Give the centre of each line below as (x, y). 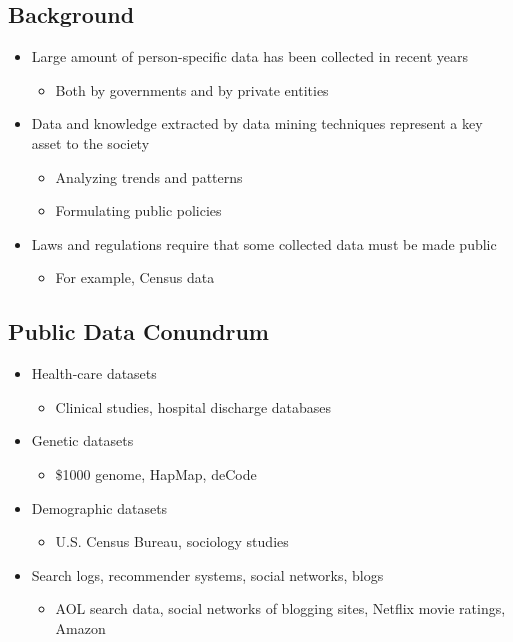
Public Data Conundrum (138, 331)
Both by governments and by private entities (192, 89)
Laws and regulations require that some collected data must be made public (264, 243)
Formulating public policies (138, 210)
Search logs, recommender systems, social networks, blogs (207, 574)
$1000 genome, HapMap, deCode (156, 473)
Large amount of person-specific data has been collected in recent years (249, 56)
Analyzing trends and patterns (149, 176)
